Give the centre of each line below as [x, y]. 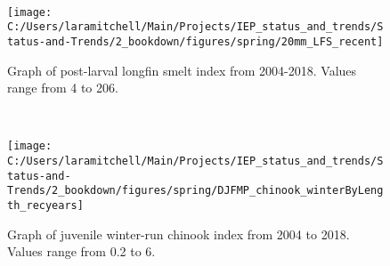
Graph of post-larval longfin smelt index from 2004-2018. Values [182, 70]
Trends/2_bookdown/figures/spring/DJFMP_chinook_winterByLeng [195, 191]
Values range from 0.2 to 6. [81, 251]
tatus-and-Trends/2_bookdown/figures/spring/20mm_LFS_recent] [195, 41]
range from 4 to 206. [63, 88]
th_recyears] [45, 205]
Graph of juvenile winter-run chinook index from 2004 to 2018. [179, 234]
